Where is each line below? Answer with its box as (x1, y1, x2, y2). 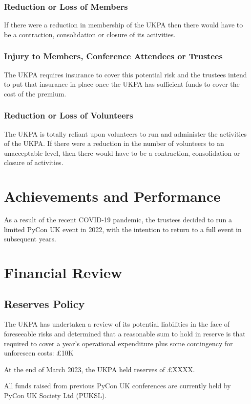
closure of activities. (4, 157, 63, 167)
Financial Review (4, 262, 123, 283)
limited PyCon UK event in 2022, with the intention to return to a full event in (4, 224, 242, 234)
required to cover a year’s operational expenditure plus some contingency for (4, 338, 233, 348)
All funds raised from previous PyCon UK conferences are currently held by (4, 380, 231, 391)
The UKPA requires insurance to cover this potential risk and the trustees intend (4, 69, 247, 79)
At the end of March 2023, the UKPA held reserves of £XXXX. (4, 364, 195, 374)
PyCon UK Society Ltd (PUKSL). (4, 390, 107, 401)
